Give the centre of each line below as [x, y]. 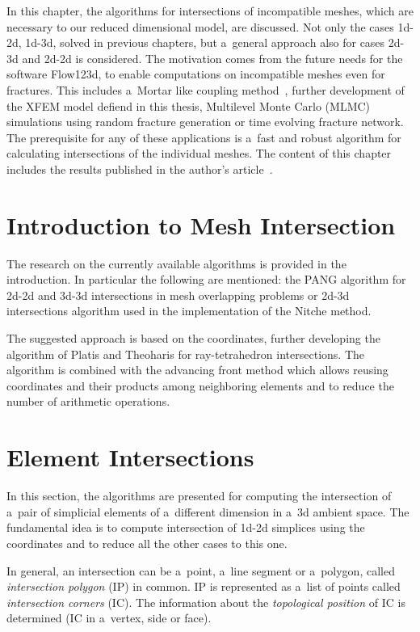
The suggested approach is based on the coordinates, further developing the [193, 338]
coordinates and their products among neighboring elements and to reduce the [200, 385]
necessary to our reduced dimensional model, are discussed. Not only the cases [200, 26]
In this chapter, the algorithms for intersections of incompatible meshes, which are [210, 11]
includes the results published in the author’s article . [140, 169]
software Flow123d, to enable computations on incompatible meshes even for [196, 74]
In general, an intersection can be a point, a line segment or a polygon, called [201, 570]
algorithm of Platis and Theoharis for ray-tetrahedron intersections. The [185, 354]
